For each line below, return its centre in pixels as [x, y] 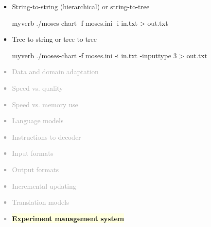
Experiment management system [68, 218]
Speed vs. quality [37, 88]
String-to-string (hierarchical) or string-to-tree [81, 6]
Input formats [33, 153]
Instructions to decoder [46, 137]
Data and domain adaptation [55, 72]
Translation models [40, 202]
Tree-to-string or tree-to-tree [54, 39]
